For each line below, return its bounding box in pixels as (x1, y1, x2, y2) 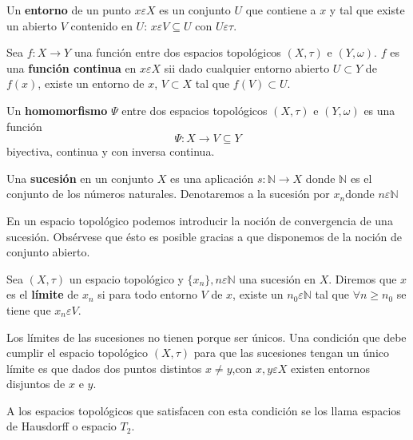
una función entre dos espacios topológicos (73, 44, 281, 61)
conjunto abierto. (6, 244, 90, 260)
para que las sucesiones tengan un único (193, 344, 389, 361)
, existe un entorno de (38, 75, 145, 92)
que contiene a (245, 2, 316, 18)
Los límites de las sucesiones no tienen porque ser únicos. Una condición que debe (6, 328, 407, 345)
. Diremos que (328, 270, 397, 287)
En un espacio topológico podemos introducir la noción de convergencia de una (6, 212, 393, 228)
